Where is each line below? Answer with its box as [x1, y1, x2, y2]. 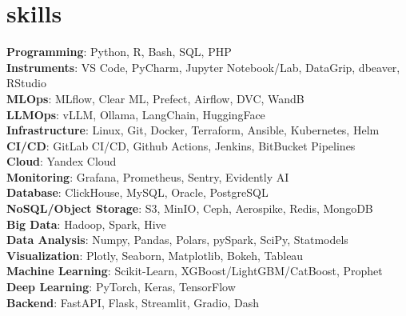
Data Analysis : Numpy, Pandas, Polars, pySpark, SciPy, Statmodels [6, 231, 348, 248]
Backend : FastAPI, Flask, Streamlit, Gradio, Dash [6, 294, 260, 310]
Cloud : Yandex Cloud [6, 153, 117, 170]
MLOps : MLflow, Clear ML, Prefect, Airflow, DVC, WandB [6, 90, 304, 106]
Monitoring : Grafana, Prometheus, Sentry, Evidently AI [6, 168, 289, 185]
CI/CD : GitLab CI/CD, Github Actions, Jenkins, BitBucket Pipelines [6, 137, 356, 154]
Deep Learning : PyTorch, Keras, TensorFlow [6, 278, 236, 295]
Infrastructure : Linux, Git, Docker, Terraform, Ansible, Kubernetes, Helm [6, 122, 380, 138]
